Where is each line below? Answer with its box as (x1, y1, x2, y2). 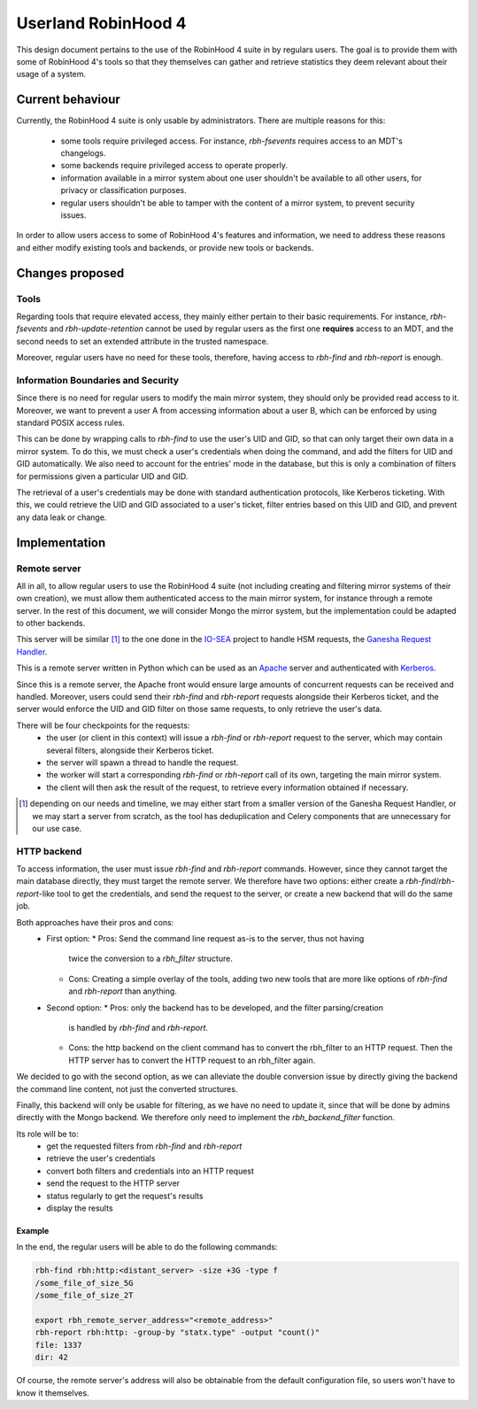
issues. (60, 209, 88, 221)
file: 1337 (35, 1340, 82, 1350)
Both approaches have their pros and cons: (16, 917, 174, 927)
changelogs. (60, 148, 106, 159)
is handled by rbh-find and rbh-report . (68, 1022, 208, 1033)
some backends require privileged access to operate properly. (60, 160, 288, 171)
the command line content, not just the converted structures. (16, 1083, 238, 1094)
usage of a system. (16, 69, 87, 80)
